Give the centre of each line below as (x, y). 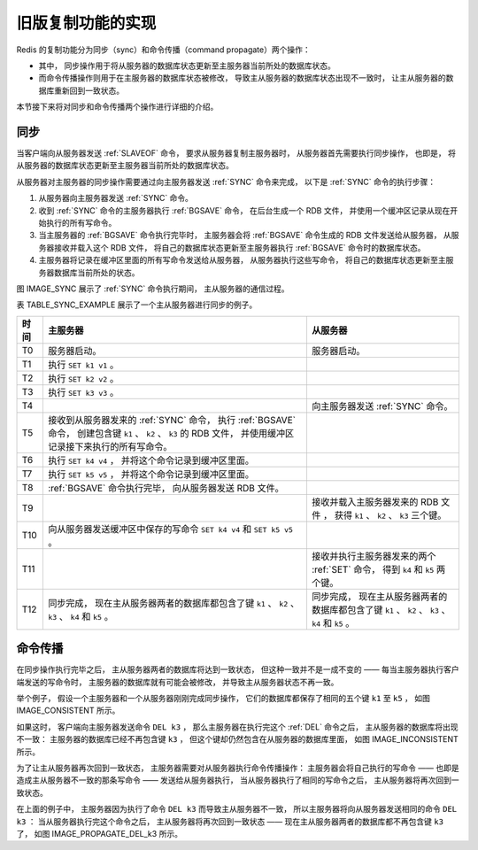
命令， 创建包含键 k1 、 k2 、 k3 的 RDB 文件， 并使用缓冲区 (171, 433)
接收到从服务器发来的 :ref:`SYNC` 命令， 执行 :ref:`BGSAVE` (172, 420)
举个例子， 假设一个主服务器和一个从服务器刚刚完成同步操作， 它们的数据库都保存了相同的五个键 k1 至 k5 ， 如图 (224, 698)
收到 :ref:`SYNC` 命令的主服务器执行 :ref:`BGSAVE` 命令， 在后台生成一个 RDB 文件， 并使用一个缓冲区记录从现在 (244, 210)
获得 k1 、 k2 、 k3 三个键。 (390, 515)
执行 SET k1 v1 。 (83, 365)
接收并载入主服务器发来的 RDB (375, 502)
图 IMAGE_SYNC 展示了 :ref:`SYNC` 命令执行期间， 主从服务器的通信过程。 (153, 289)
